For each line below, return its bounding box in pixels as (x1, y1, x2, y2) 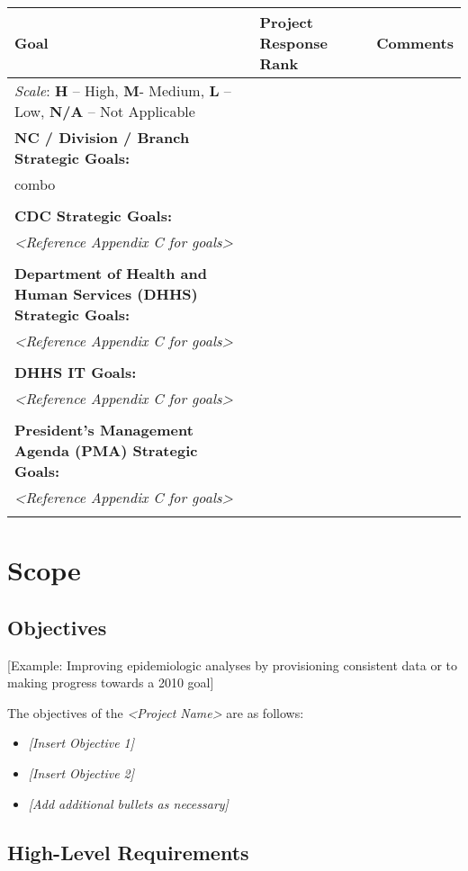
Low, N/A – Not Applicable (14, 101, 195, 121)
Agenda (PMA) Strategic (14, 440, 198, 461)
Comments (376, 32, 454, 53)
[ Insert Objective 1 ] (28, 733, 135, 752)
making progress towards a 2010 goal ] (7, 673, 214, 692)
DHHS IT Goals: (14, 362, 137, 382)
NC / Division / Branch (14, 127, 190, 148)
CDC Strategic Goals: (14, 205, 173, 226)
